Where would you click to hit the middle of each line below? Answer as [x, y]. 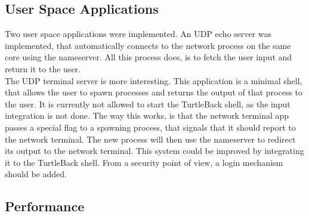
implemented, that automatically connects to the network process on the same [148, 45]
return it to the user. [43, 68]
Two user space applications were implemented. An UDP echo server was [138, 34]
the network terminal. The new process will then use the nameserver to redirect [150, 139]
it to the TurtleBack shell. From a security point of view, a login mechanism [144, 162]
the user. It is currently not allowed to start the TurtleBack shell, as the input [148, 104]
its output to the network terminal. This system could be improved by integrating [154, 151]
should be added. [36, 174]
